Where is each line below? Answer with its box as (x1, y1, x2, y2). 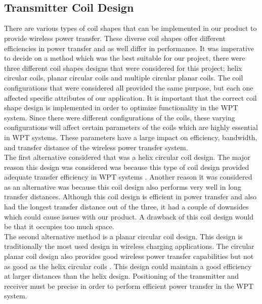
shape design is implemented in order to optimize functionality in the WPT (4, 102, 238, 113)
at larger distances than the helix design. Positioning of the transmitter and (4, 271, 239, 281)
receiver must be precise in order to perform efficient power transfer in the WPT (4, 280, 254, 291)
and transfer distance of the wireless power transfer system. (4, 142, 188, 152)
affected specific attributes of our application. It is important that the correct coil (4, 92, 257, 103)
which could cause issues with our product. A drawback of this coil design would (4, 211, 253, 222)
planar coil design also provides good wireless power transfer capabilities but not (4, 251, 254, 262)
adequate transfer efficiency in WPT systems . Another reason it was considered (4, 171, 252, 182)
